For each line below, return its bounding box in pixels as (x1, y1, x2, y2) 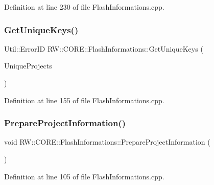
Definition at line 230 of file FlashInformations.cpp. (4, 2, 164, 12)
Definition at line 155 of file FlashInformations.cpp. (4, 95, 164, 105)
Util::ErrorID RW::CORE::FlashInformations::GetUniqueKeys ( (4, 43, 203, 54)
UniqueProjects (4, 60, 52, 71)
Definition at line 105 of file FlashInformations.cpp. (4, 171, 164, 181)
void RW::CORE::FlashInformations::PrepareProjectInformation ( (4, 136, 210, 147)
